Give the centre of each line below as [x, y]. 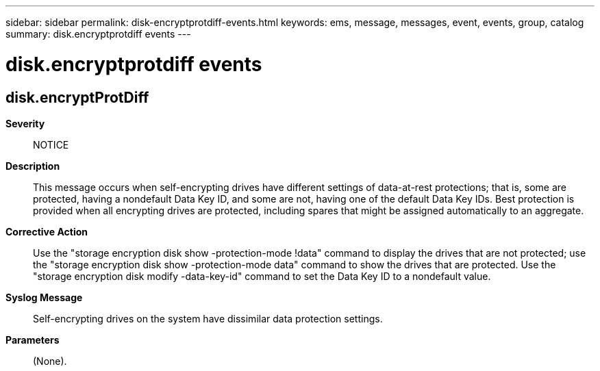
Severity [25, 123]
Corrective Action [47, 231]
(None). [50, 361]
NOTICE [51, 144]
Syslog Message [44, 297]
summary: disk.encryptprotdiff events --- [98, 34]
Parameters [33, 340]
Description [33, 166]
